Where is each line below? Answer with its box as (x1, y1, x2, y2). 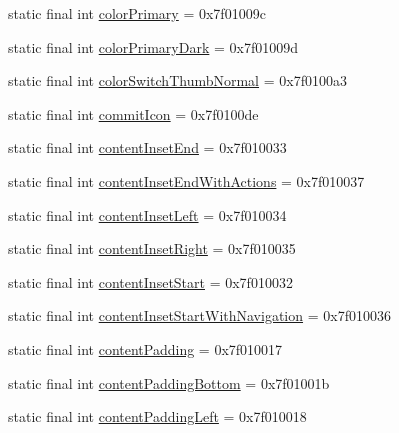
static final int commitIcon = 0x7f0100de (8, 103, 259, 124)
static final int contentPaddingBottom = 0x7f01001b (8, 372, 330, 393)
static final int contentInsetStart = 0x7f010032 (8, 271, 293, 292)
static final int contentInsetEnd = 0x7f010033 (8, 137, 287, 158)
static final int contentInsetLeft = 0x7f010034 (8, 204, 287, 225)
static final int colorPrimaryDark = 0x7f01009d (8, 36, 299, 57)
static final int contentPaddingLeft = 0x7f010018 (8, 406, 307, 427)
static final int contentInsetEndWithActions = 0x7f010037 (8, 170, 365, 191)
